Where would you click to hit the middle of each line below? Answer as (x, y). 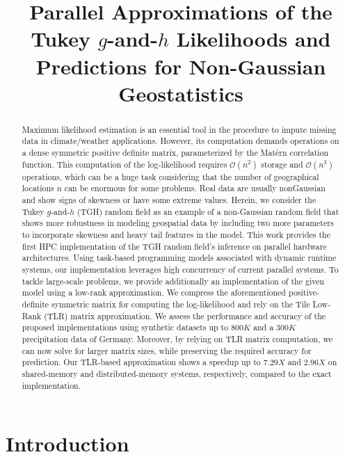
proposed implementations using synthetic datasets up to (125, 327)
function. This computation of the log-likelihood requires (125, 164)
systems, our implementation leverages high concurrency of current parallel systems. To (180, 269)
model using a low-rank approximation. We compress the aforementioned (154, 292)
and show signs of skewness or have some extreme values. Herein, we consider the (169, 200)
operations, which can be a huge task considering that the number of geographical (170, 176)
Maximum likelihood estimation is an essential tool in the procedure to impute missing (179, 129)
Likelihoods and (254, 39)
